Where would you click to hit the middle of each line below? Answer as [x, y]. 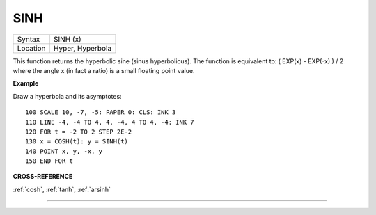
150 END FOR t [49, 161]
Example [26, 83]
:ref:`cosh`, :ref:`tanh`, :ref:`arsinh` [62, 189]
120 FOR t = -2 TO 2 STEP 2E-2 [79, 132]
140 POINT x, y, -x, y [64, 151]
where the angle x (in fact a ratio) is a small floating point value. [104, 70]
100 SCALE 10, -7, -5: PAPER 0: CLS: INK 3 [101, 112]
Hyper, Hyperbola [83, 48]
